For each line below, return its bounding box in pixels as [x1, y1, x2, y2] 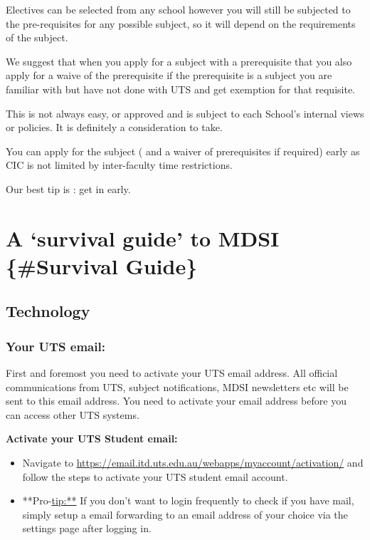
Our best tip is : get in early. [6, 181, 131, 196]
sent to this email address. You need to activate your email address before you [6, 393, 347, 408]
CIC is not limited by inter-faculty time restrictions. [6, 157, 233, 172]
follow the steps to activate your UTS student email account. [22, 469, 288, 484]
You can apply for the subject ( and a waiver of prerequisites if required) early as [6, 143, 360, 158]
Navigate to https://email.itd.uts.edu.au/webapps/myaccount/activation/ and [22, 455, 364, 470]
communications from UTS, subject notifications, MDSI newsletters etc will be [6, 379, 349, 394]
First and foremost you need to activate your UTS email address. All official [6, 365, 338, 380]
